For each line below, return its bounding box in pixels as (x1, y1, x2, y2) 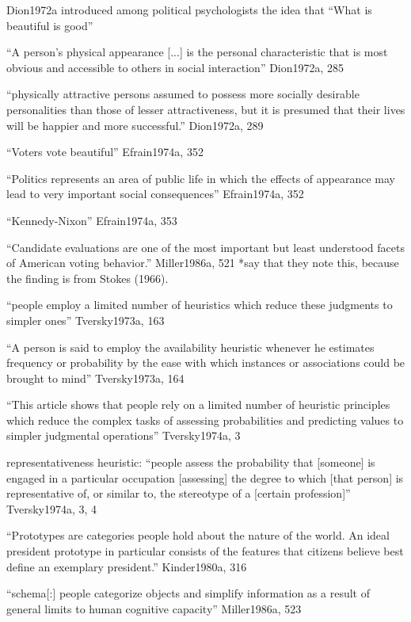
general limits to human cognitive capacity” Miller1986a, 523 (6, 600, 302, 616)
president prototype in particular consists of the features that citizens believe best (6, 543, 404, 559)
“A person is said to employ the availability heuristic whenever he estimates (6, 338, 375, 355)
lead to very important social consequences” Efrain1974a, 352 (6, 185, 304, 202)
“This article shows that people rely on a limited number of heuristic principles (6, 396, 390, 413)
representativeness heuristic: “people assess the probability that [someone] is (6, 454, 375, 471)
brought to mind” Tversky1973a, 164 (6, 369, 185, 386)
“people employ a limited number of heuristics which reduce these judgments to (6, 296, 393, 313)
